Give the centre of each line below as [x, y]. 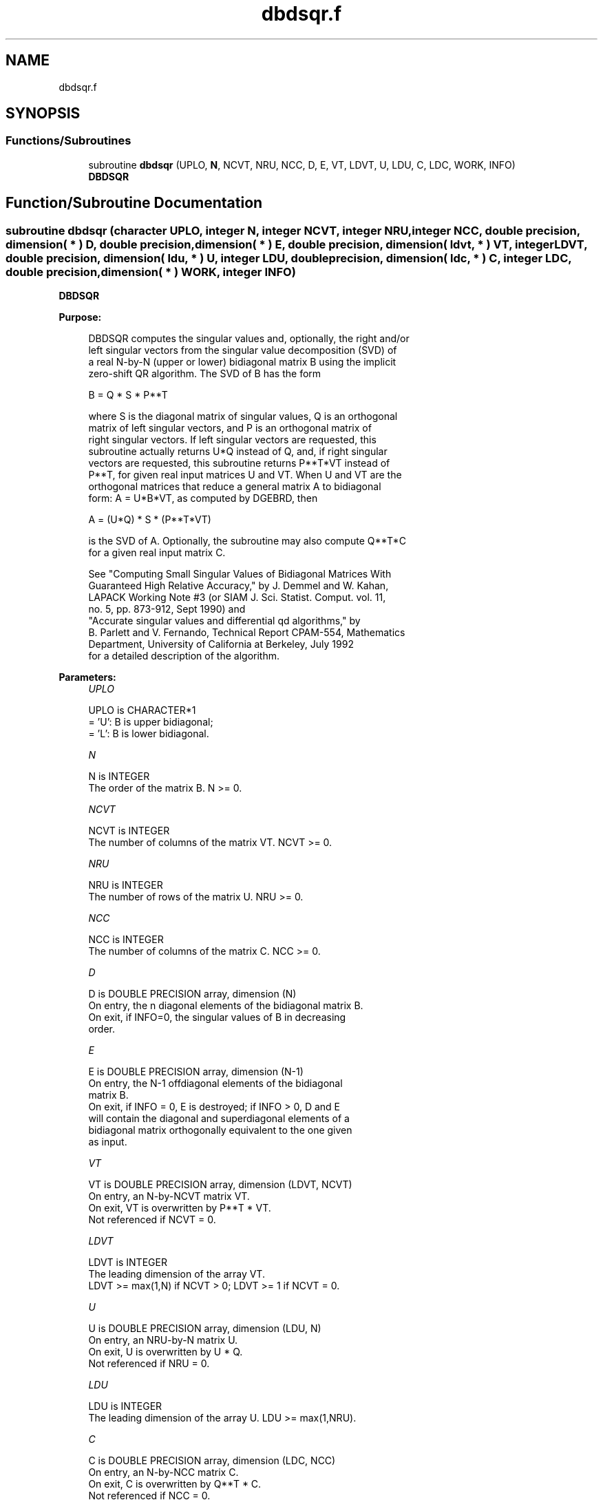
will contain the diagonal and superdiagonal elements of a [219, 1119]
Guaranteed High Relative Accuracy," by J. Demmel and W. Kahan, [239, 586]
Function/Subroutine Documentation [134, 203]
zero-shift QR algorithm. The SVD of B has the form [205, 374]
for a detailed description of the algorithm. [184, 656]
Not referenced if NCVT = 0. [152, 1220]
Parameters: [87, 677]
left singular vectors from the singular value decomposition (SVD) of [243, 350]
